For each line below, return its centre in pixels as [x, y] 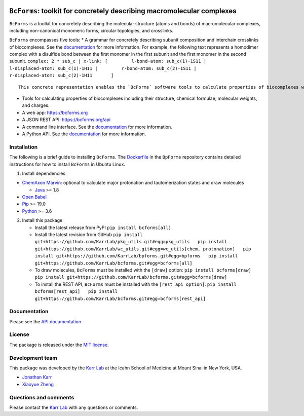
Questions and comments [42, 397]
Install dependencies [44, 173]
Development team [33, 358]
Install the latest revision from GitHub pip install [89, 235]
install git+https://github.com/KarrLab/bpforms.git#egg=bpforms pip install [136, 256]
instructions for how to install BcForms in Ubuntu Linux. [67, 164]
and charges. [36, 105]
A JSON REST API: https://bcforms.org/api [66, 120]
